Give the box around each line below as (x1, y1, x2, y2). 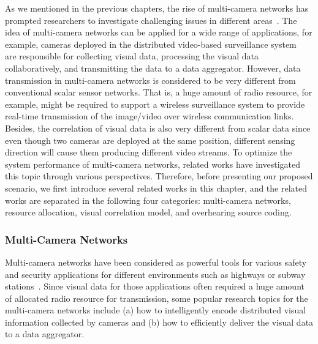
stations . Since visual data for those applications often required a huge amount (5, 280, 305, 293)
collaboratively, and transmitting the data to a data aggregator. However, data (5, 61, 301, 74)
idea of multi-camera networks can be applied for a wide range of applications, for (5, 26, 312, 39)
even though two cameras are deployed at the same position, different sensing (5, 133, 295, 146)
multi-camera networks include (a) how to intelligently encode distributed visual (5, 304, 306, 316)
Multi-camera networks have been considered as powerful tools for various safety (5, 255, 307, 268)
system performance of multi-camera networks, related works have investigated (5, 157, 301, 170)
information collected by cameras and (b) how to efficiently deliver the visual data (5, 315, 314, 328)
